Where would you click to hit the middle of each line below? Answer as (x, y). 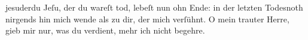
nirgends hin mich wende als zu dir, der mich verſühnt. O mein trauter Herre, (147, 19)
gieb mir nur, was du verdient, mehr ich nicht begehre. (105, 30)
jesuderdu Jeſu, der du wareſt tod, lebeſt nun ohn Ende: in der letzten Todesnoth (154, 7)
